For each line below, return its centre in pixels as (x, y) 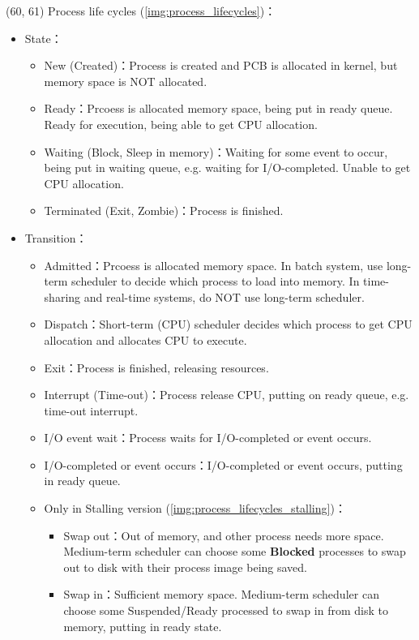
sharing (62, 296)
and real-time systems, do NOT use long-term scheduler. (224, 296)
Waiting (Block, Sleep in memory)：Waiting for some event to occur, (216, 151)
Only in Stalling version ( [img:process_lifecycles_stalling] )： (195, 508)
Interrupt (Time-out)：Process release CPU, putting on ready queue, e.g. (227, 395)
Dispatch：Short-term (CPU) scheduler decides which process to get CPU (228, 324)
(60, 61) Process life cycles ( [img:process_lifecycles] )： (141, 11)
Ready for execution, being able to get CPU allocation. (181, 124)
